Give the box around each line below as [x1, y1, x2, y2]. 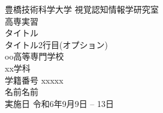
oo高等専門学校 [5, 50, 64, 63]
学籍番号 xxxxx [5, 73, 64, 86]
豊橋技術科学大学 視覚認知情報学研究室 [5, 3, 159, 15]
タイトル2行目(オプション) [5, 38, 108, 50]
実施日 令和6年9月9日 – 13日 [5, 97, 114, 109]
